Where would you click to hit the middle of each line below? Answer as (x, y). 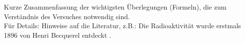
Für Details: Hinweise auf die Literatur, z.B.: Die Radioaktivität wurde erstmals (122, 26)
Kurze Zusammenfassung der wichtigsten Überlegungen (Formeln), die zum (115, 7)
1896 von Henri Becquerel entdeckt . (58, 35)
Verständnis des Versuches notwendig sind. (67, 16)
